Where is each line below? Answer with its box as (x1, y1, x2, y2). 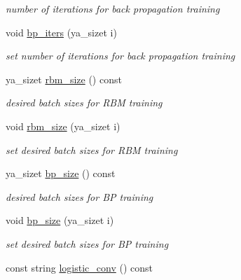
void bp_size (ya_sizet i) (6, 213, 114, 227)
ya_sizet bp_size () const (6, 166, 116, 181)
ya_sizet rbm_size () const (6, 71, 122, 86)
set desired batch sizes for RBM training (6, 142, 178, 157)
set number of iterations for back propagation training (6, 48, 235, 63)
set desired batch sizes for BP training (6, 236, 169, 251)
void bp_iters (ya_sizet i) (6, 24, 117, 39)
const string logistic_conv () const (6, 260, 153, 274)
